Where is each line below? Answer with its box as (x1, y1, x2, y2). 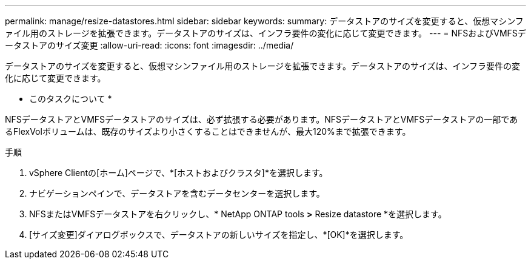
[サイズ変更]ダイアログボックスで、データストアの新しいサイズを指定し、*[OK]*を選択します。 (29, 229, 409, 240)
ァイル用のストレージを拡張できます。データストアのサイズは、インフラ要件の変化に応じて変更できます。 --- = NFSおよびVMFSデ (5, 28, 526, 38)
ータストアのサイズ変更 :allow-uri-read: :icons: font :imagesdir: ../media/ (5, 40, 294, 50)
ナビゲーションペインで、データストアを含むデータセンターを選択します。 (29, 188, 325, 198)
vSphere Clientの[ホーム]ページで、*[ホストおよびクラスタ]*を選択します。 (29, 168, 328, 178)
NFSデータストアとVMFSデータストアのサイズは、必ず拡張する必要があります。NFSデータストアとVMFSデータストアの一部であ (5, 114, 518, 124)
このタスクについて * (29, 93, 112, 104)
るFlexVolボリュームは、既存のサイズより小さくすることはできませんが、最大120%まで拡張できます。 (5, 126, 411, 137)
